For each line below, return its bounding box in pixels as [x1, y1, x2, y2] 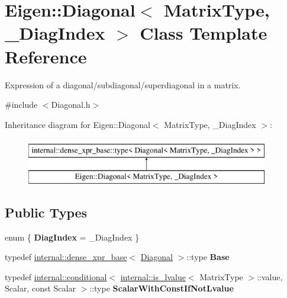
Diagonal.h [51, 98, 91, 111]
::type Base [186, 251, 230, 263]
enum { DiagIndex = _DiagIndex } [5, 230, 140, 243]
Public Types [5, 203, 88, 221]
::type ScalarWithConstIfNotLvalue [89, 282, 234, 294]
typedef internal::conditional [5, 270, 107, 283]
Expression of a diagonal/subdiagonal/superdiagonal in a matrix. [5, 78, 241, 91]
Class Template [140, 21, 267, 45]
